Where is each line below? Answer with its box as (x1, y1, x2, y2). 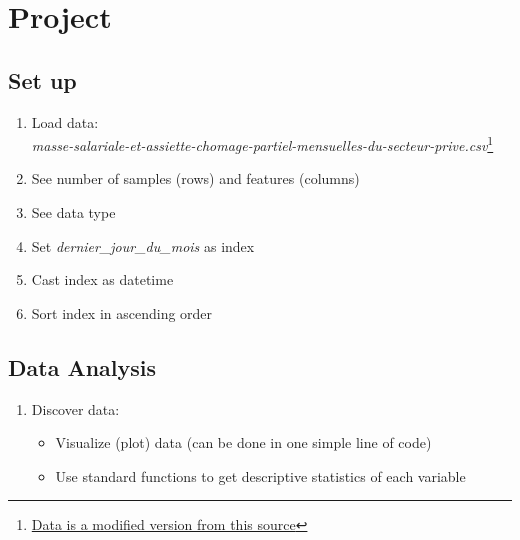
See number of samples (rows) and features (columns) (31, 168, 360, 189)
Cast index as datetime (31, 269, 174, 290)
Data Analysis (8, 351, 157, 382)
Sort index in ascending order (31, 302, 213, 323)
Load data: (31, 111, 99, 132)
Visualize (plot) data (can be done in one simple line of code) (55, 432, 432, 453)
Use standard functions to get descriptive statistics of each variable (55, 465, 466, 486)
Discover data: (31, 398, 120, 419)
